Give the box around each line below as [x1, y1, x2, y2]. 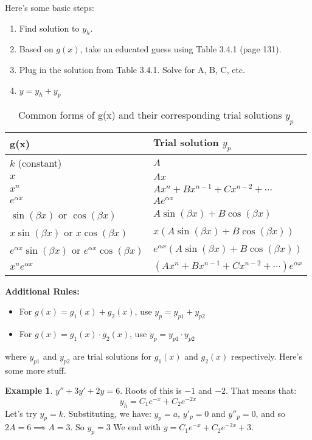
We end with [113, 421, 161, 433]
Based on [19, 43, 54, 55]
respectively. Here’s [231, 349, 302, 362]
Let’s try [5, 407, 37, 419]
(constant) [18, 155, 62, 170]
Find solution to [19, 21, 80, 34]
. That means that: [226, 384, 297, 397]
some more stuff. [5, 363, 66, 376]
